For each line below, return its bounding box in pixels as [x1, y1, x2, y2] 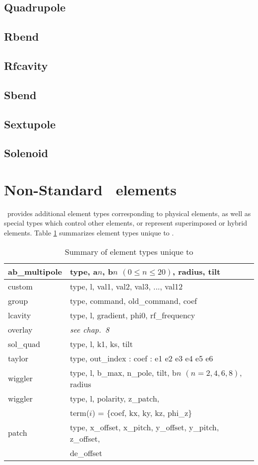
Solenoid [4, 145, 48, 161]
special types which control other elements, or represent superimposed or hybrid [4, 218, 247, 228]
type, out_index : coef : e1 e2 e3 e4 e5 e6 [69, 352, 213, 364]
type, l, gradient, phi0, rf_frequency [69, 309, 195, 321]
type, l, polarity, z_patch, [69, 392, 160, 404]
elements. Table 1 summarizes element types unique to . [4, 228, 174, 237]
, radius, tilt [172, 265, 221, 277]
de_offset [69, 447, 102, 459]
